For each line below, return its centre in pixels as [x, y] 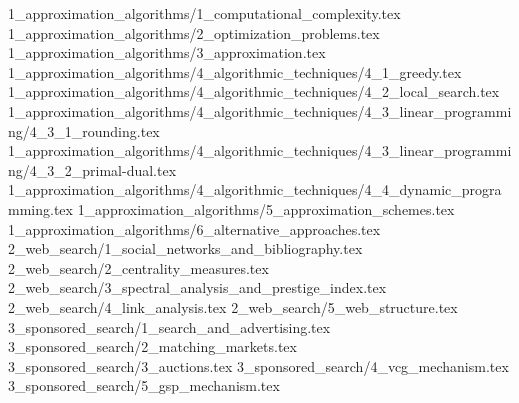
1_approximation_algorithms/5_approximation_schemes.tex [266, 208]
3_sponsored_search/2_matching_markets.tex [152, 346]
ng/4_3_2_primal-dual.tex [92, 169]
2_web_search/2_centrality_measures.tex [138, 267]
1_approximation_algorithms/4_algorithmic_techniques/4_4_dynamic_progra [255, 189]
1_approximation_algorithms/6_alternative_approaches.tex [194, 228]
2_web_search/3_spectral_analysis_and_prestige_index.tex [197, 287]
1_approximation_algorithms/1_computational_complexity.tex [204, 13]
